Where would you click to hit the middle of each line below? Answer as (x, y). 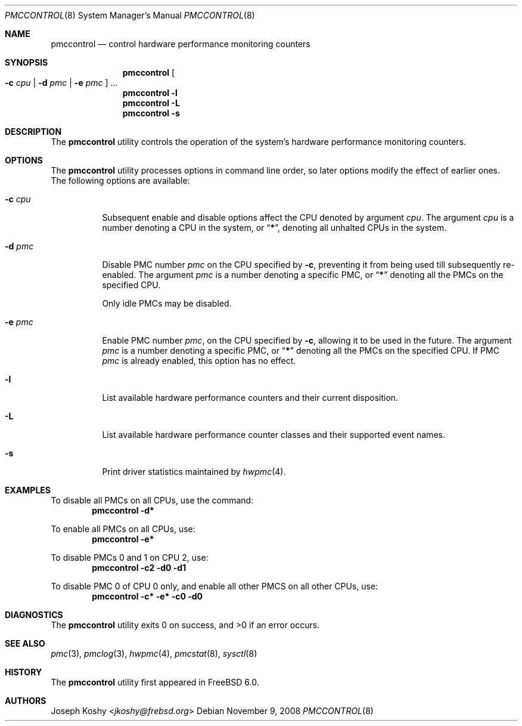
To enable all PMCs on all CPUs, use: (123, 529)
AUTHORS (26, 701)
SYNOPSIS (27, 62)
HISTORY (24, 672)
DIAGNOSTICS (34, 615)
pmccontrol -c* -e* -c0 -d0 (147, 596)
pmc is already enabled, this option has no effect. (199, 361)
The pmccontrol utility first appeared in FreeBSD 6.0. (155, 682)
